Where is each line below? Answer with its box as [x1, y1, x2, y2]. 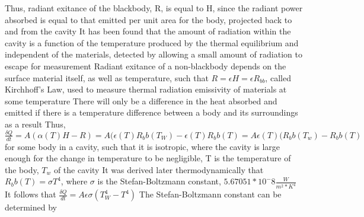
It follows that [5, 188, 56, 200]
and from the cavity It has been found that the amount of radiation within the [5, 25, 291, 37]
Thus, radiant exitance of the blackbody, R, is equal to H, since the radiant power [5, 2, 303, 14]
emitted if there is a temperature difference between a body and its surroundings [5, 106, 298, 119]
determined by [5, 201, 57, 213]
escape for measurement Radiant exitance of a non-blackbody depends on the [5, 59, 286, 72]
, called [265, 71, 291, 84]
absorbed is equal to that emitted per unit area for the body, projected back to [5, 13, 292, 25]
